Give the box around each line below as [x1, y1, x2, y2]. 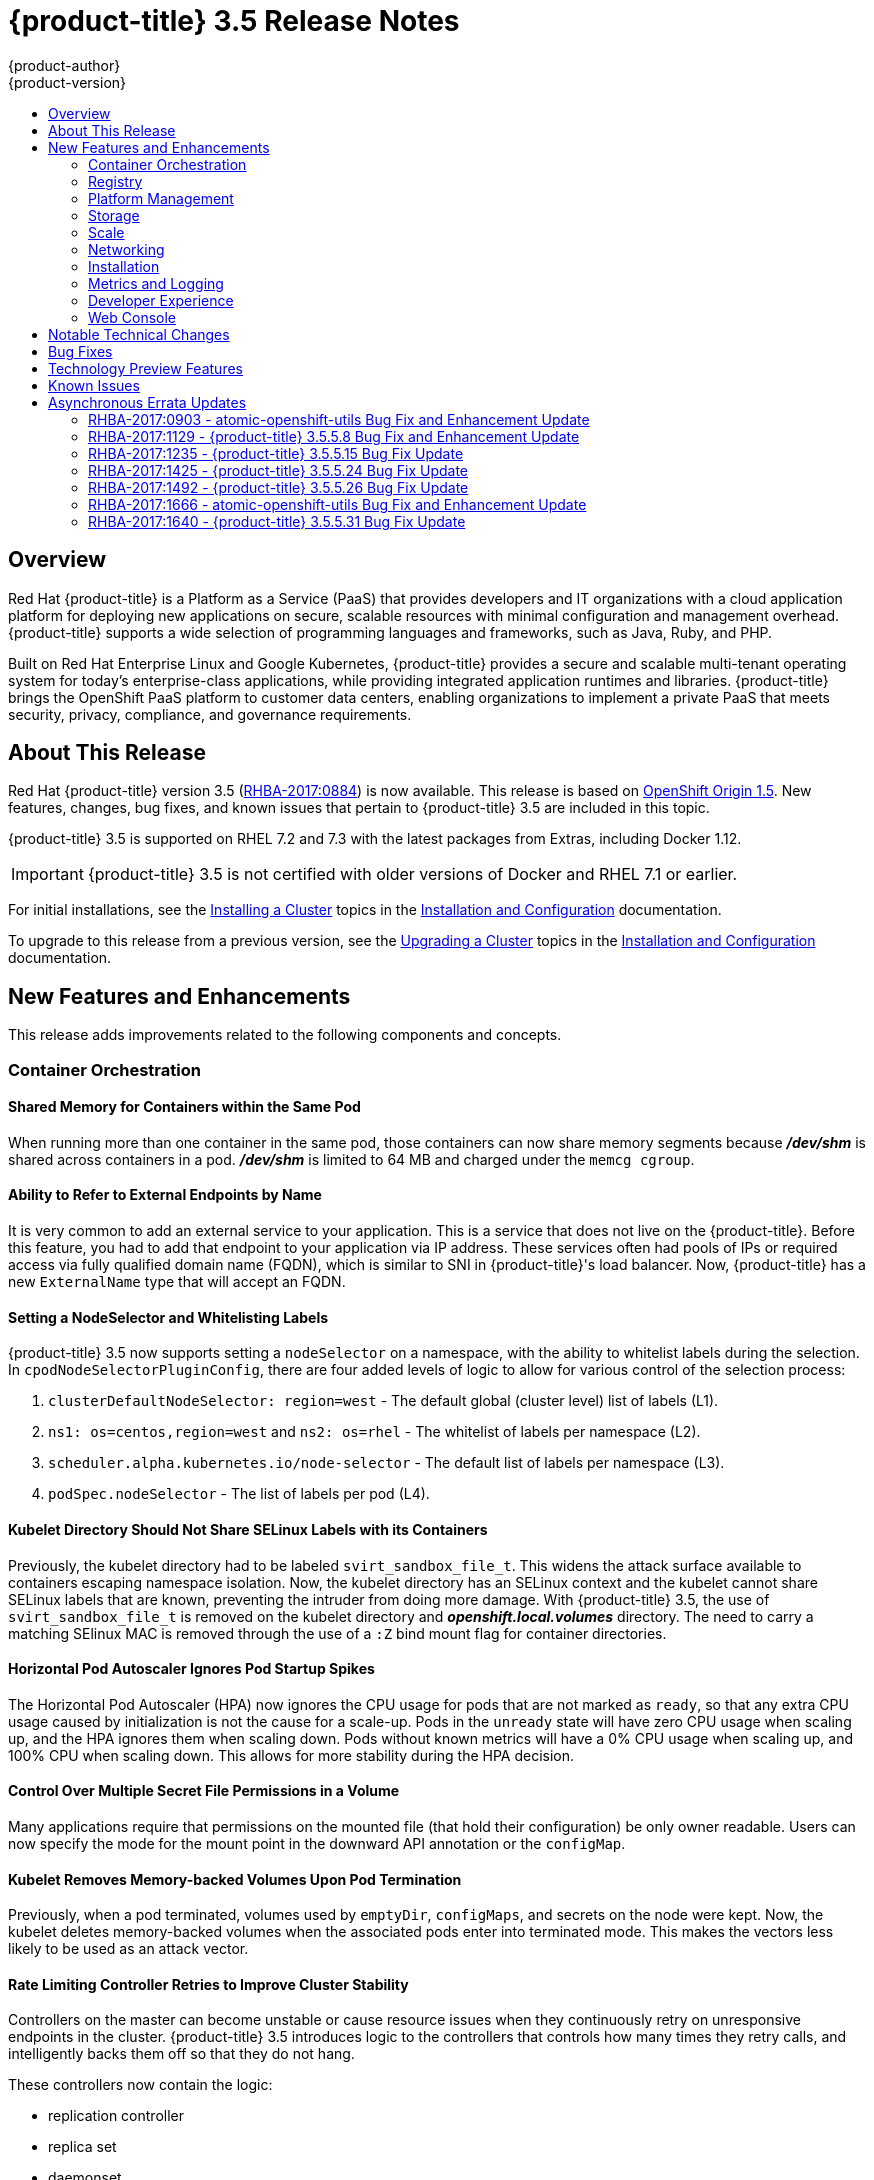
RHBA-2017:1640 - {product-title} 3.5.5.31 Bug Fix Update [88, 512, 466, 530]
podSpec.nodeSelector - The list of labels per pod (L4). [48, 1485, 430, 1503]
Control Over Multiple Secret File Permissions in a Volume [8, 1782, 400, 1800]
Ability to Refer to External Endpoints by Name [8, 1186, 322, 1204]
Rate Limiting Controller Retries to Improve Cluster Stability [8, 1975, 409, 1993]
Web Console [88, 308, 176, 326]
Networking [88, 240, 165, 258]
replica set [48, 2138, 117, 2156]
